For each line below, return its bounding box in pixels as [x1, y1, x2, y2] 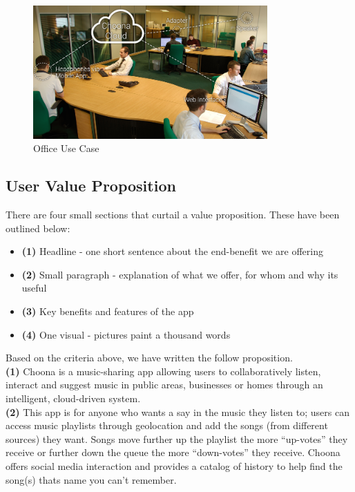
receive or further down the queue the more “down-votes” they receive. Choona [6, 445, 340, 460]
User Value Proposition [6, 175, 176, 196]
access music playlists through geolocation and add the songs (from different [6, 418, 328, 433]
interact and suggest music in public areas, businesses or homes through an [6, 377, 323, 392]
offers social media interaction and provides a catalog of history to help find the [6, 459, 343, 473]
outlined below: [6, 220, 70, 235]
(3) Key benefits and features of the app [21, 304, 194, 319]
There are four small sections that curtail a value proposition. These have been [6, 207, 340, 222]
